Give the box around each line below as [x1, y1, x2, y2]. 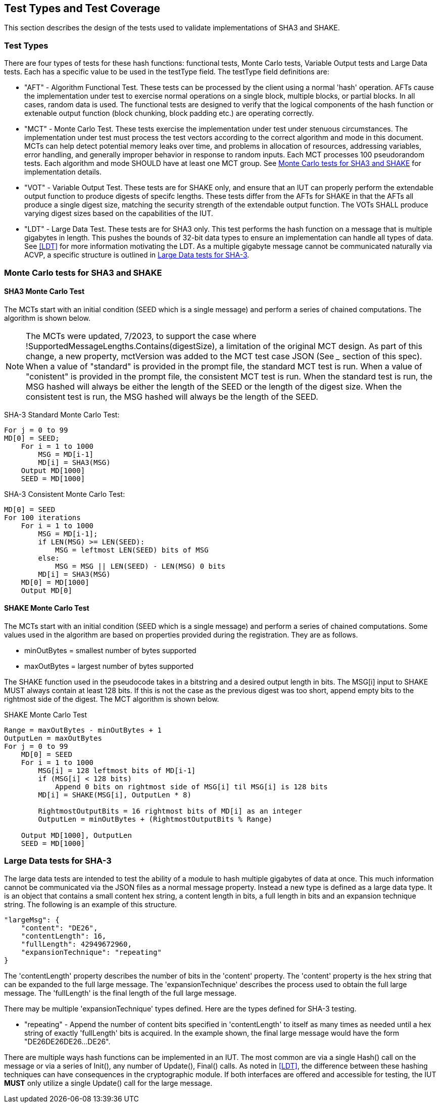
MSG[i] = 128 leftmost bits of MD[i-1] [38, 766, 196, 775]
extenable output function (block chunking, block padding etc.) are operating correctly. [24, 109, 314, 118]
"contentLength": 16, [21, 931, 107, 940]
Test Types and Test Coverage [4, 2, 160, 15]
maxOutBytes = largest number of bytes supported [24, 661, 194, 670]
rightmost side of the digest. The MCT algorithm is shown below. [4, 694, 219, 703]
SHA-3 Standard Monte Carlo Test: [4, 410, 120, 419]
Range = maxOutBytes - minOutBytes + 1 [4, 726, 162, 734]
